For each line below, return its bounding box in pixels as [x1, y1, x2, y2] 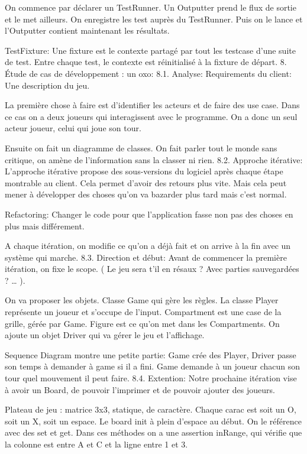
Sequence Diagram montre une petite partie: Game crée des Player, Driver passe [5, 348, 296, 361]
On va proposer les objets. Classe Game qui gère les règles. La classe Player [5, 294, 279, 306]
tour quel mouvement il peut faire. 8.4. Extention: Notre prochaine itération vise [5, 372, 297, 384]
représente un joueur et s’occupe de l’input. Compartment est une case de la [5, 306, 282, 318]
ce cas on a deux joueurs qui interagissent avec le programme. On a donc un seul [5, 110, 298, 122]
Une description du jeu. [5, 79, 90, 91]
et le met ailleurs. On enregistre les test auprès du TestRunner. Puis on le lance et [5, 12, 303, 25]
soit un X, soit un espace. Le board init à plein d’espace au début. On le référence [5, 414, 302, 427]
